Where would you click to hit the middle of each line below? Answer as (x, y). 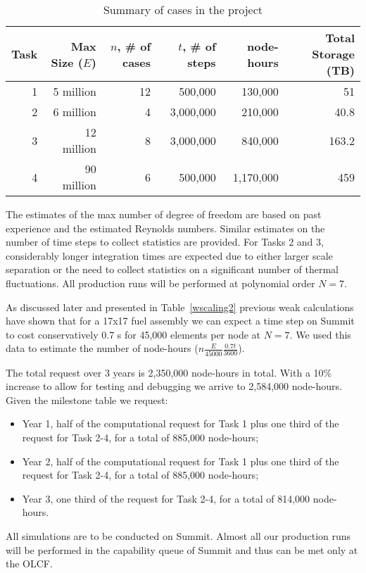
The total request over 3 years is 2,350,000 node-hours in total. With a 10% (169, 372)
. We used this (320, 334)
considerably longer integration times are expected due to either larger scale (169, 255)
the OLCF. (29, 563)
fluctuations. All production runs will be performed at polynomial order (160, 283)
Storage (333, 54)
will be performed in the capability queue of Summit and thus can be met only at (182, 549)
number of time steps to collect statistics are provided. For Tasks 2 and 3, (165, 242)
